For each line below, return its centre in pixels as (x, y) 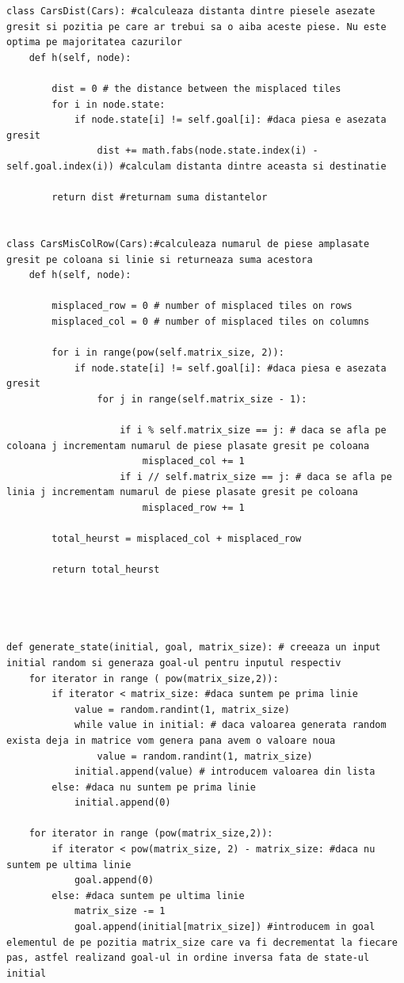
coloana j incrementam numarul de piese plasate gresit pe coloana (188, 446)
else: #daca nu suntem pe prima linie (154, 787)
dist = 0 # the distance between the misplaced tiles (196, 88)
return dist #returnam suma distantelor (160, 198)
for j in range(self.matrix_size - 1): (202, 399)
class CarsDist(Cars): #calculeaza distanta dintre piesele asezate (191, 11)
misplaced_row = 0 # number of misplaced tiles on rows (202, 306)
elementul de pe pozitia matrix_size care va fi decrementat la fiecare (202, 942)
